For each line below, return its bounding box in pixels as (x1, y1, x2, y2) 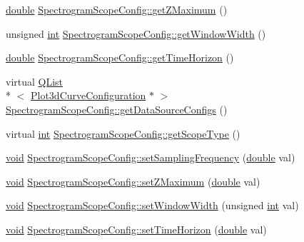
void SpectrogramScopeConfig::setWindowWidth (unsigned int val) (6, 198, 299, 213)
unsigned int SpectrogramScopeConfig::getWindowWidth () (6, 26, 266, 41)
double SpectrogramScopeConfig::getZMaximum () (6, 2, 228, 16)
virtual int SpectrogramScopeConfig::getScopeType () (6, 126, 240, 141)
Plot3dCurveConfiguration (31, 88, 146, 103)
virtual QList (6, 74, 64, 89)
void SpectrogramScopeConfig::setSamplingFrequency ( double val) (6, 150, 295, 165)
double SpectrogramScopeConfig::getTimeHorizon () (6, 50, 234, 65)
